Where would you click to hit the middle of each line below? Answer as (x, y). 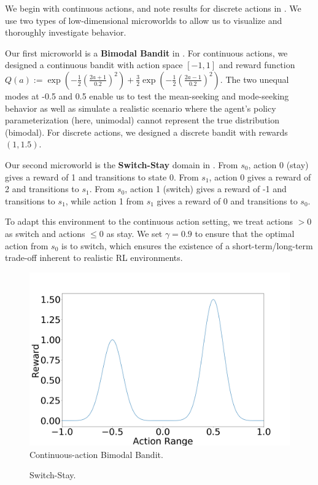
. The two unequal (254, 79)
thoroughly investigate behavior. (66, 32)
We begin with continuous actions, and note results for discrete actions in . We (153, 8)
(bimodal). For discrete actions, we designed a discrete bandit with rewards (146, 132)
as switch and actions (45, 233)
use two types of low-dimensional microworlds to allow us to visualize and (144, 20)
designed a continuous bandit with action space (94, 65)
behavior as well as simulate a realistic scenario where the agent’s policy (141, 108)
